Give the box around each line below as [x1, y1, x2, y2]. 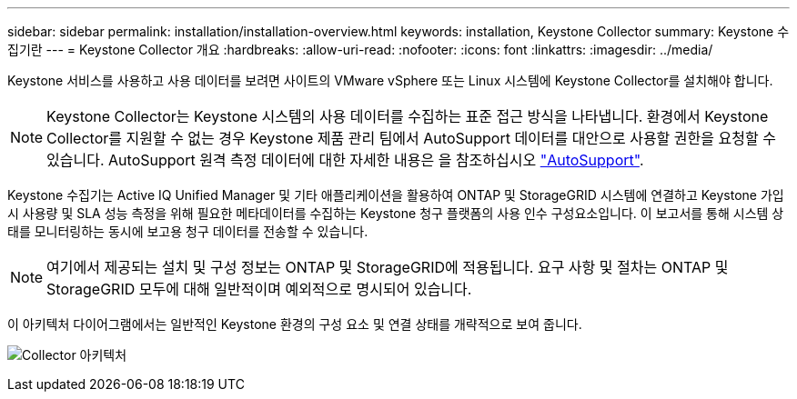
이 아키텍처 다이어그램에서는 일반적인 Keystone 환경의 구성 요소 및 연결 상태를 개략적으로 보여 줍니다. [7, 316, 582, 332]
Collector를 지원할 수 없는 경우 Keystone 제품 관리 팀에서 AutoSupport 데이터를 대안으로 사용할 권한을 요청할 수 [46, 129, 776, 147]
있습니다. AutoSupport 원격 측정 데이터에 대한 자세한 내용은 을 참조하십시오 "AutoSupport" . [46, 151, 644, 169]
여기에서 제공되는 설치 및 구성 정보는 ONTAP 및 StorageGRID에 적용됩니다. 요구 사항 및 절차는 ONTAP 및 [46, 258, 729, 276]
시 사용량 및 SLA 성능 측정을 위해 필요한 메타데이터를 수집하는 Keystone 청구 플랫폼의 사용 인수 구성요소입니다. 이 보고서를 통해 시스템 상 [7, 205, 784, 221]
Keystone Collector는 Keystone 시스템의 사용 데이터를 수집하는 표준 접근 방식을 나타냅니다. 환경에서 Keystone [46, 107, 769, 125]
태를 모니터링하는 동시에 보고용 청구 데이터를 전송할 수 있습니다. [7, 224, 368, 239]
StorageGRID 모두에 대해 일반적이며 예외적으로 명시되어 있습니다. [46, 280, 472, 298]
